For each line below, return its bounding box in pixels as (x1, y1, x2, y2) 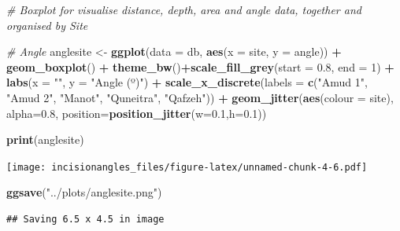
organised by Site (6, 16, 88, 33)
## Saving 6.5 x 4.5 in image (6, 214, 165, 225)
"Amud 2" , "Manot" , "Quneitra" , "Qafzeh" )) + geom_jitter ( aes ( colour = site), (6, 89, 394, 105)
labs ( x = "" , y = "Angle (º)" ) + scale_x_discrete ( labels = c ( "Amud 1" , (6, 74, 368, 90)
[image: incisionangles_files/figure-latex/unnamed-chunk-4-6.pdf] (6, 161, 368, 173)
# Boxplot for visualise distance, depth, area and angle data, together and (6, 2, 361, 17)
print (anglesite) (6, 131, 84, 148)
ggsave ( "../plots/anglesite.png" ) (6, 184, 162, 200)
